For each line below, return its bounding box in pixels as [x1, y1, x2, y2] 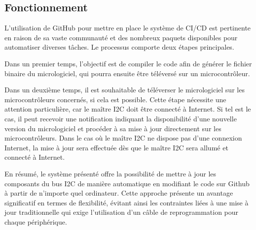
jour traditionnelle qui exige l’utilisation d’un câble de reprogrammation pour [4, 207, 239, 217]
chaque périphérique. [4, 216, 67, 227]
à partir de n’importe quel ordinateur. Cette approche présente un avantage [4, 188, 233, 198]
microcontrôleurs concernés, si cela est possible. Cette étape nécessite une [4, 94, 226, 104]
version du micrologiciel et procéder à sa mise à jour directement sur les [4, 123, 221, 133]
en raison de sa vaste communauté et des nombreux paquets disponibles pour [4, 32, 238, 42]
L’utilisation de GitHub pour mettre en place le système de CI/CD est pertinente [4, 23, 251, 33]
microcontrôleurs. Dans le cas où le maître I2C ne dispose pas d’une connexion [4, 133, 242, 143]
